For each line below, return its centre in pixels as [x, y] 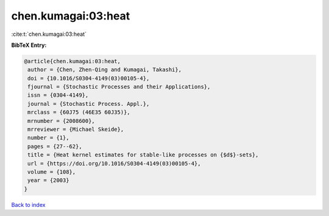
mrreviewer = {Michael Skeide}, [76, 130]
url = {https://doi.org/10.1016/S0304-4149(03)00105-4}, [114, 163]
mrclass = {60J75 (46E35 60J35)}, [79, 112]
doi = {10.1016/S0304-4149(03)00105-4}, [89, 78]
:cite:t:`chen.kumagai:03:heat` [49, 34]
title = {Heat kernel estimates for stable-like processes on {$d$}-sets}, [143, 155]
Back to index [28, 204]
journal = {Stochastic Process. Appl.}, [89, 104]
